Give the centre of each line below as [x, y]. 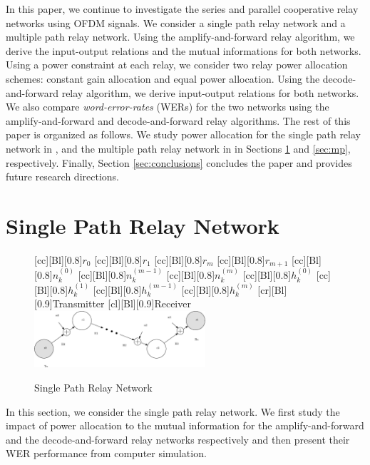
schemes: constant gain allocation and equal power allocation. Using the [163, 78]
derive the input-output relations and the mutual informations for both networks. [184, 50]
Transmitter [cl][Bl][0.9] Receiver [122, 303]
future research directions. [62, 177]
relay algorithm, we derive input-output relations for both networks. [210, 92]
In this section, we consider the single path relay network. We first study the [173, 411]
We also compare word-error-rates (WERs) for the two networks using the [168, 107]
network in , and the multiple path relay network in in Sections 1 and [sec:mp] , [178, 148]
